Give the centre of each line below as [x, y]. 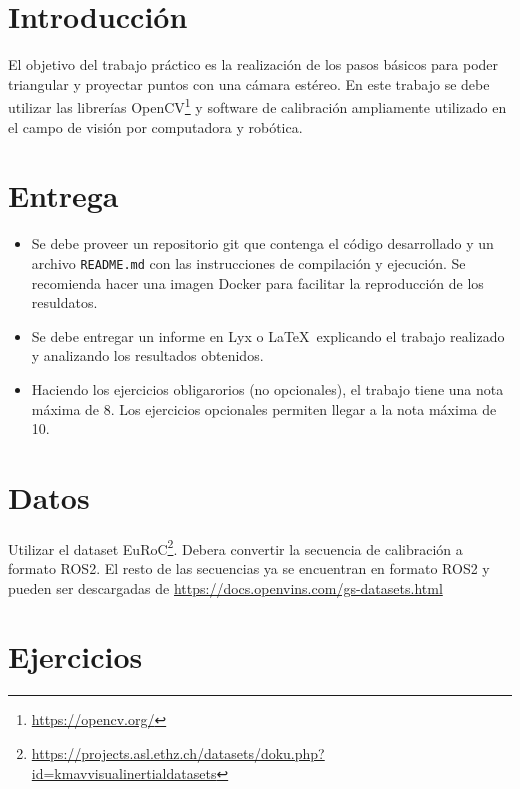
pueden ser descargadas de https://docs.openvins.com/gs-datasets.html [225, 587]
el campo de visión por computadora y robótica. [155, 126]
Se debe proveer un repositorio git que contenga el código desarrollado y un [262, 243]
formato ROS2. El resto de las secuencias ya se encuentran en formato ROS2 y [249, 568]
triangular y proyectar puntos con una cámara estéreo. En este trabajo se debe [249, 83]
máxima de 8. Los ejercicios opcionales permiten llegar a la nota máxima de [264, 408]
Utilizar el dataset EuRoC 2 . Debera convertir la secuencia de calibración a [235, 547]
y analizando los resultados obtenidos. [147, 355]
